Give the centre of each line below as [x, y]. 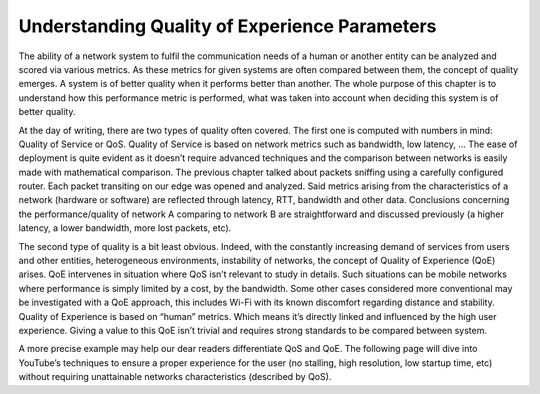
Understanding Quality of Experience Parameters [227, 26]
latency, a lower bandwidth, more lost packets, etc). [125, 228]
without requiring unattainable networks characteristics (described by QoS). [175, 377]
